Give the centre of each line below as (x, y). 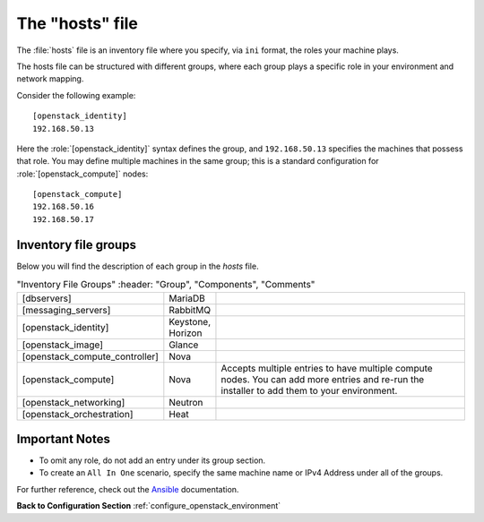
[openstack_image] (62, 345)
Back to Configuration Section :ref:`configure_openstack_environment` (149, 506)
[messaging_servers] (66, 310)
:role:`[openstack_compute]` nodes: (82, 174)
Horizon (186, 333)
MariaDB (187, 298)
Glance (184, 345)
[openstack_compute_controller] (90, 356)
